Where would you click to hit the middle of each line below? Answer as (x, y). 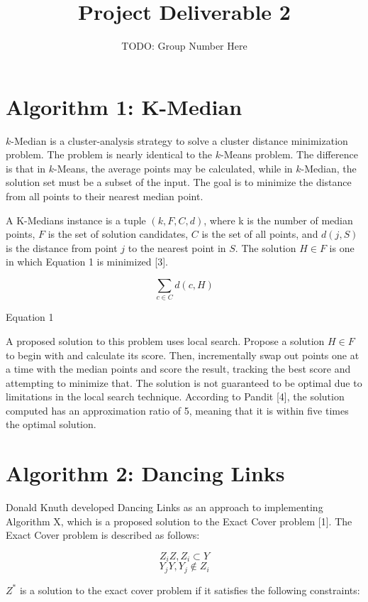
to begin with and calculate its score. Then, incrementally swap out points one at (183, 355)
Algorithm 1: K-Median (124, 106)
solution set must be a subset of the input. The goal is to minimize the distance (179, 182)
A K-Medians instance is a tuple (76, 220)
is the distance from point (62, 247)
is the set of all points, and (260, 234)
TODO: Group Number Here (184, 46)
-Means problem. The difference (289, 154)
